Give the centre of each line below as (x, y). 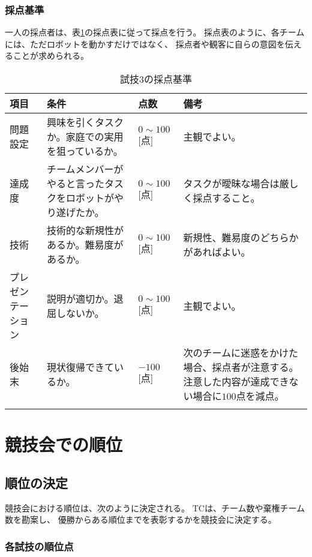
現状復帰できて (80, 367)
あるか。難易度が (85, 245)
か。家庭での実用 (85, 137)
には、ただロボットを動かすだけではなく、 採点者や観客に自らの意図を (145, 44)
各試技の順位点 (39, 546)
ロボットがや (94, 198)
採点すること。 (226, 198)
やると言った (75, 183)
